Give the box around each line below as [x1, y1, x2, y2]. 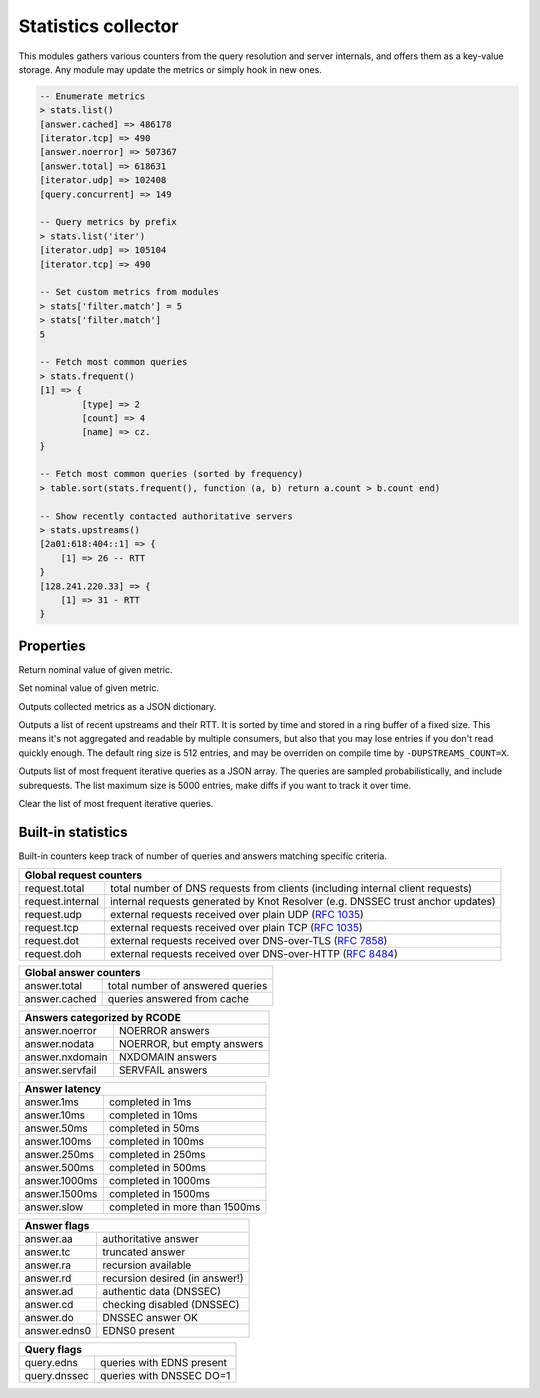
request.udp [24, 908, 82, 922]
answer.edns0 [24, 1324, 92, 1338]
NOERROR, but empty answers [118, 1037, 264, 1051]
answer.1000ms [24, 1174, 99, 1188]
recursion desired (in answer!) [101, 1271, 244, 1285]
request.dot [24, 934, 80, 948]
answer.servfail [24, 1063, 97, 1077]
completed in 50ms [108, 1121, 200, 1135]
